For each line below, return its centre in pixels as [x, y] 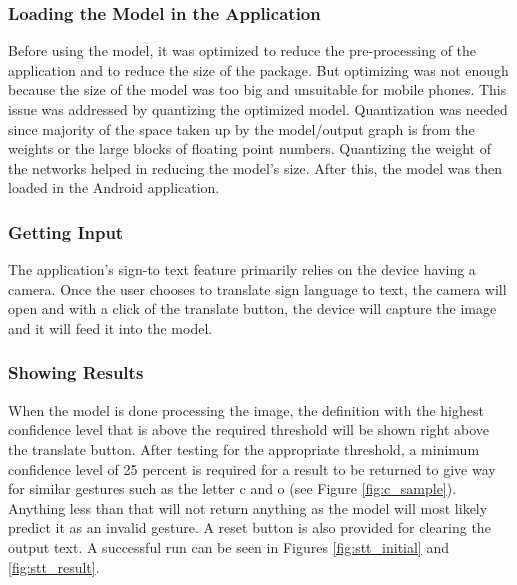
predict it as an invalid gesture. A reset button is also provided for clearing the [249, 527]
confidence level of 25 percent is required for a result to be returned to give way [252, 468]
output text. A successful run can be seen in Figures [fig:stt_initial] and [228, 546]
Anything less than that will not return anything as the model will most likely [248, 507]
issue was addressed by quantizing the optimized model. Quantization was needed [258, 109]
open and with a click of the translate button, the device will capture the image [252, 308]
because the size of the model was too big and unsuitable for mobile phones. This [257, 89]
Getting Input [66, 231]
